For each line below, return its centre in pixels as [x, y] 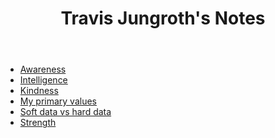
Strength [38, 123]
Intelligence [43, 80]
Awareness [43, 69]
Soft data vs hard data [65, 112]
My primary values [58, 101]
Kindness [39, 91]
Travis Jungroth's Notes [163, 18]
